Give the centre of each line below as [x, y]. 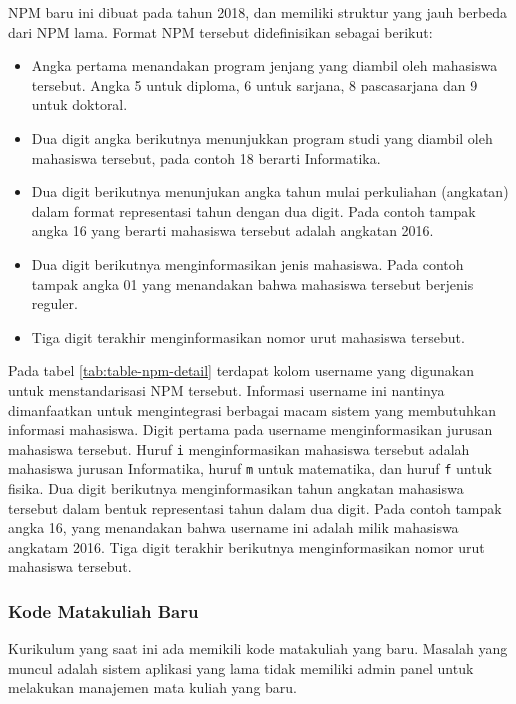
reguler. [54, 303]
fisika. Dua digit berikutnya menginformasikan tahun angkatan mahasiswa [236, 488]
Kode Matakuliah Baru [103, 610]
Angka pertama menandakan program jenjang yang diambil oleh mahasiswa [264, 65]
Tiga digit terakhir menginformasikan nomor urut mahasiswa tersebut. [248, 336]
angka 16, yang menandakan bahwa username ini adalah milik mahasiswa [233, 527]
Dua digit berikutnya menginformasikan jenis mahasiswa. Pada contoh [247, 263]
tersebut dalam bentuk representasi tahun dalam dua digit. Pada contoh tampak [255, 507]
